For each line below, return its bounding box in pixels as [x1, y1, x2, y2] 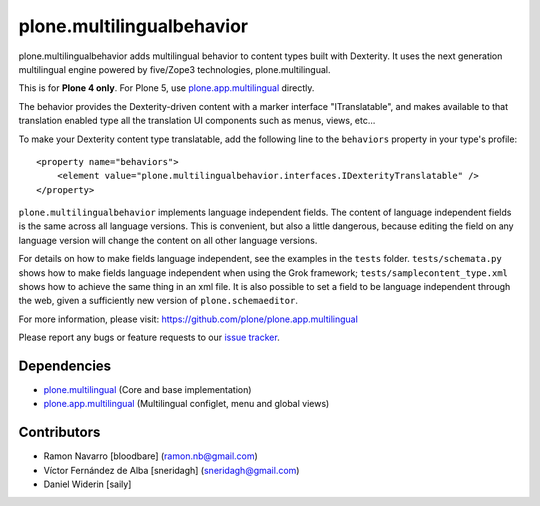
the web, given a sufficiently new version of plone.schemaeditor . [18, 295, 299, 307]
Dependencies [18, 358, 112, 374]
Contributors [18, 424, 101, 441]
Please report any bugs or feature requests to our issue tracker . [18, 331, 280, 344]
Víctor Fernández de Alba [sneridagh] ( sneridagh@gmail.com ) [43, 464, 300, 476]
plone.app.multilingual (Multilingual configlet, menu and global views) [43, 398, 330, 410]
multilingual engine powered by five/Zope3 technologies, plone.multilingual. [18, 63, 331, 75]
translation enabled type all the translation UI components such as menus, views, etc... [18, 115, 376, 127]
